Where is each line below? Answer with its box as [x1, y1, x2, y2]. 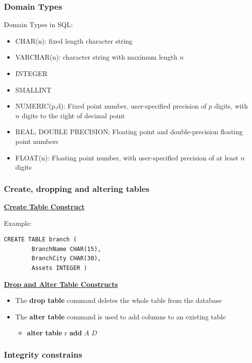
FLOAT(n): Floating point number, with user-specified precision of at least [15, 152, 238, 162]
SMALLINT [15, 84, 52, 95]
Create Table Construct [4, 201, 85, 211]
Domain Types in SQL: [4, 19, 73, 30]
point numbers [15, 136, 59, 146]
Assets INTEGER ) [31, 264, 87, 271]
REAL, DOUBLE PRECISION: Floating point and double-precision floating [15, 126, 243, 137]
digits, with [214, 101, 248, 111]
